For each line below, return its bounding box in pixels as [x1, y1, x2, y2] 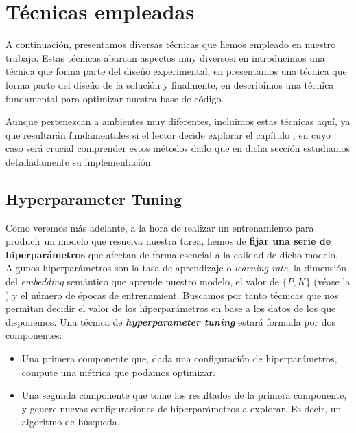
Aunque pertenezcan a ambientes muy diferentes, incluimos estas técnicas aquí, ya [5, 114, 351, 129]
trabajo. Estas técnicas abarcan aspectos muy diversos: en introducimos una [5, 50, 325, 65]
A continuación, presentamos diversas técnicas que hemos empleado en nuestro [5, 37, 336, 52]
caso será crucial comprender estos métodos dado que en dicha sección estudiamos [5, 141, 350, 155]
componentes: [5, 328, 62, 342]
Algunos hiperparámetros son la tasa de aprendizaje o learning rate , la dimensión [5, 260, 347, 275]
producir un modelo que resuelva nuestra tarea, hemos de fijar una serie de [5, 234, 331, 248]
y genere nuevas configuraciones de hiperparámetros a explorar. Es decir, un [21, 401, 342, 415]
